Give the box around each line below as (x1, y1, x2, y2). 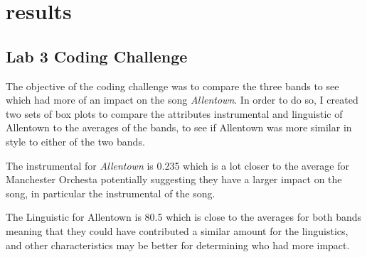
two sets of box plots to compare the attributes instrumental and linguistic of (6, 106, 343, 121)
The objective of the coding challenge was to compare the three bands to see (6, 78, 339, 93)
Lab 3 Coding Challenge (6, 45, 188, 67)
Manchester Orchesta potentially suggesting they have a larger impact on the (6, 172, 342, 187)
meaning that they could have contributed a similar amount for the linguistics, (6, 223, 349, 238)
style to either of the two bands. (6, 133, 145, 148)
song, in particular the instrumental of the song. (6, 185, 216, 200)
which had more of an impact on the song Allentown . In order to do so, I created (6, 92, 358, 107)
